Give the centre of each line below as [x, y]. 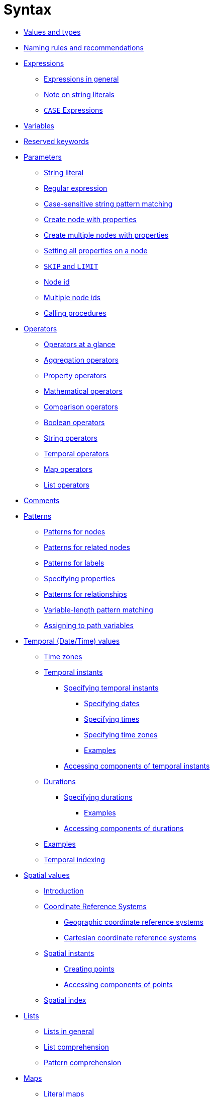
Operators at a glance [80, 344]
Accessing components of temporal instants [137, 766]
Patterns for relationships [85, 594]
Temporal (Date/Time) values [72, 641]
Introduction [64, 890]
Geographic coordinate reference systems [134, 922]
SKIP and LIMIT [71, 266]
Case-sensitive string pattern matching [108, 203]
